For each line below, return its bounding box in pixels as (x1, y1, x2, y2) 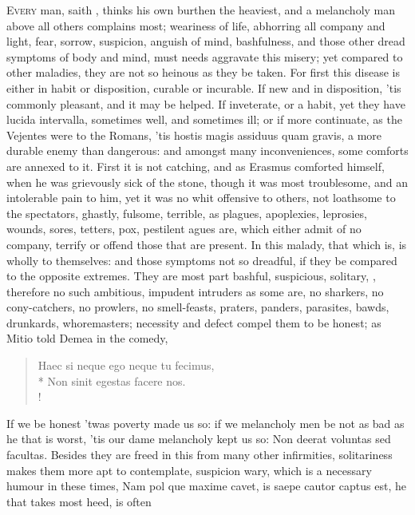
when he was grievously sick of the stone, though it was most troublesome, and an (6, 173, 409, 190)
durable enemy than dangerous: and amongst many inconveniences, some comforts (6, 142, 409, 159)
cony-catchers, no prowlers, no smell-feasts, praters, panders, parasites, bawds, (6, 299, 389, 315)
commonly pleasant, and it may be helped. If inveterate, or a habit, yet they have (6, 95, 405, 112)
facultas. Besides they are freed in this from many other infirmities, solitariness (6, 446, 393, 463)
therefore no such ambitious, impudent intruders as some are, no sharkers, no (6, 283, 384, 299)
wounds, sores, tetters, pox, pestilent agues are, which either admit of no (6, 220, 362, 237)
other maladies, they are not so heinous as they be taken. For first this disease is (6, 64, 400, 81)
